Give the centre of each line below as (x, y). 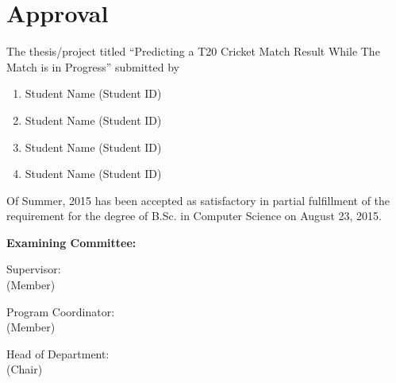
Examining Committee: (71, 242)
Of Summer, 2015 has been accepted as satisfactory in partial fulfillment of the (198, 200)
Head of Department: (58, 353)
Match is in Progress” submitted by (93, 66)
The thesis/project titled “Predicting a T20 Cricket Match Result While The (193, 51)
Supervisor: (34, 269)
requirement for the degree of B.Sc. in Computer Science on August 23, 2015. (194, 216)
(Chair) (25, 369)
